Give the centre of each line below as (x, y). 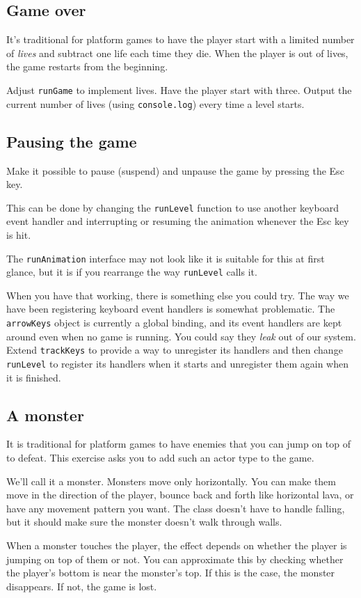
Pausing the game (72, 141)
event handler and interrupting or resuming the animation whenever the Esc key (178, 221)
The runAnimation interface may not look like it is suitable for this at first (166, 258)
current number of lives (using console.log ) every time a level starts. (155, 103)
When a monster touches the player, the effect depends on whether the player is (177, 545)
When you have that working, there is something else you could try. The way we (178, 295)
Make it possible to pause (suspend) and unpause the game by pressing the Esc (175, 170)
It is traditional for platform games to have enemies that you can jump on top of (179, 444)
